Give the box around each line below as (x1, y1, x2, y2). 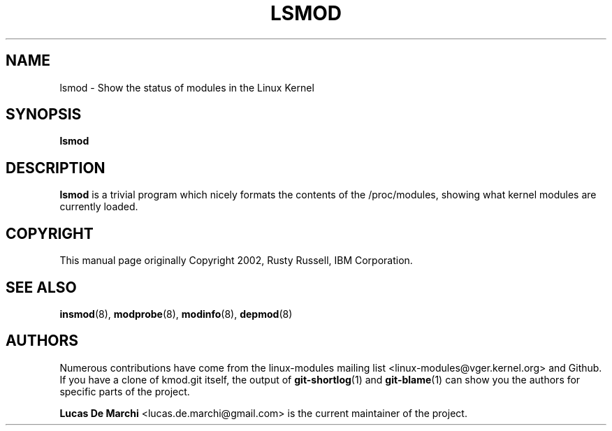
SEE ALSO (6, 278, 77, 296)
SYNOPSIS (6, 105, 82, 124)
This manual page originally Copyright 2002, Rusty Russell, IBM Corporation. (59, 254, 413, 267)
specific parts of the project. (59, 385, 190, 397)
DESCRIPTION (6, 159, 105, 177)
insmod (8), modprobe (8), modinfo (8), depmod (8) (59, 307, 293, 320)
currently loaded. (59, 200, 138, 213)
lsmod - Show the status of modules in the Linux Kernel (59, 81, 314, 94)
